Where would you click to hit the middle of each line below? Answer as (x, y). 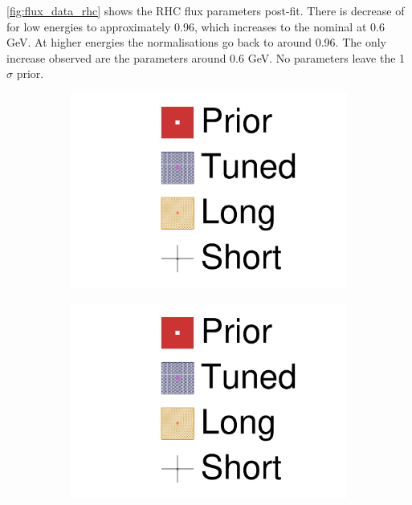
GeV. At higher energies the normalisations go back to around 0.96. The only (196, 42)
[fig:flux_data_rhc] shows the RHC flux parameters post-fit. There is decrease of (206, 10)
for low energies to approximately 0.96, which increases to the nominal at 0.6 (196, 26)
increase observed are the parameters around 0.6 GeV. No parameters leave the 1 (206, 57)
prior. (30, 73)
